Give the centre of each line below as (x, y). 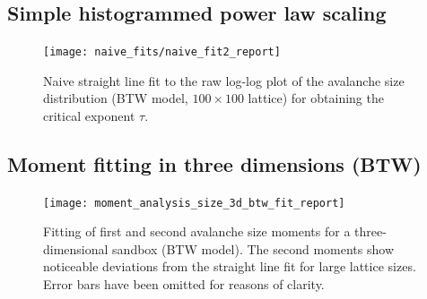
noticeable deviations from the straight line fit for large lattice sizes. (230, 266)
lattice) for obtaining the (316, 98)
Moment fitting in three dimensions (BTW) (214, 163)
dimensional (76, 248)
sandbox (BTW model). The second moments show (253, 248)
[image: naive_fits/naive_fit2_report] (162, 52)
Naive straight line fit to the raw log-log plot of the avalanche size (224, 80)
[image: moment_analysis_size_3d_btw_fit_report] (194, 203)
